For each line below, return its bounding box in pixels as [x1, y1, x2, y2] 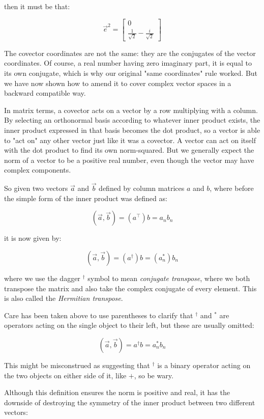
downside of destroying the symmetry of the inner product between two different [4, 397, 255, 407]
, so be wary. [134, 370, 173, 380]
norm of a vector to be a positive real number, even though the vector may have [4, 154, 254, 165]
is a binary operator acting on [157, 359, 251, 370]
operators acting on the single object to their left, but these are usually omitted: [4, 320, 254, 330]
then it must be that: [4, 1, 70, 11]
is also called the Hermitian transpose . [4, 293, 123, 303]
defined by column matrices [99, 183, 185, 193]
